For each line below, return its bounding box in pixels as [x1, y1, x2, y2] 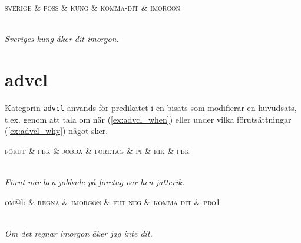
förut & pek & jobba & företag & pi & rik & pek [5, 144, 190, 156]
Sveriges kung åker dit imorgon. [5, 32, 119, 45]
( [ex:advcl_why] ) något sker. [5, 124, 108, 137]
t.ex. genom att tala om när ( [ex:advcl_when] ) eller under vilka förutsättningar [5, 113, 292, 125]
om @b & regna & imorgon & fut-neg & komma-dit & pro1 [5, 195, 220, 208]
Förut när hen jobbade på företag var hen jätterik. [5, 175, 184, 188]
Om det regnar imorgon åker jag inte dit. [5, 226, 153, 239]
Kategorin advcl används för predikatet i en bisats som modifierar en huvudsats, [5, 101, 297, 113]
